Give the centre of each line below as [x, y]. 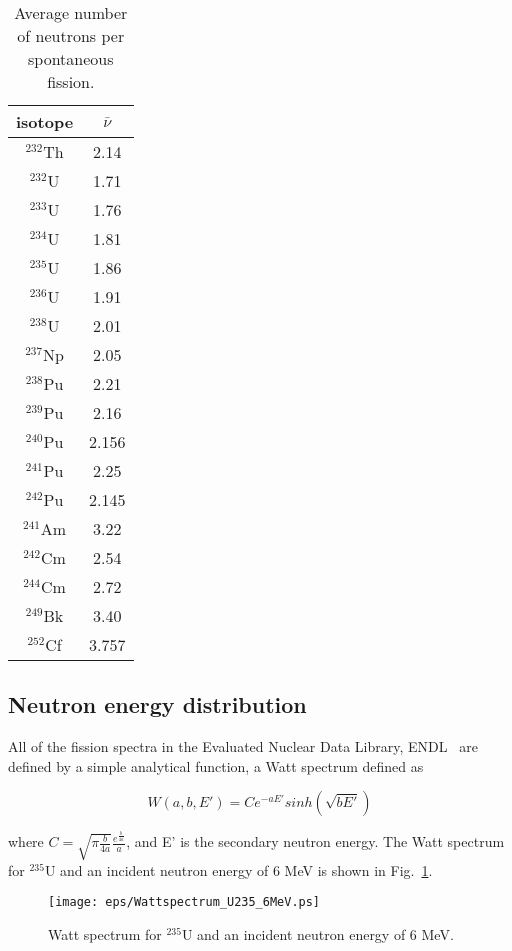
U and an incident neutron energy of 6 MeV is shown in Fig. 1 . [238, 869]
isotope [45, 121]
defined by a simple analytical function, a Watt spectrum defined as [216, 765]
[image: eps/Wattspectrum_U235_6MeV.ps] [184, 902]
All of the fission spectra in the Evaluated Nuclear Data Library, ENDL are [243, 746]
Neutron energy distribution [157, 704]
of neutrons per [71, 35]
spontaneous [71, 58]
